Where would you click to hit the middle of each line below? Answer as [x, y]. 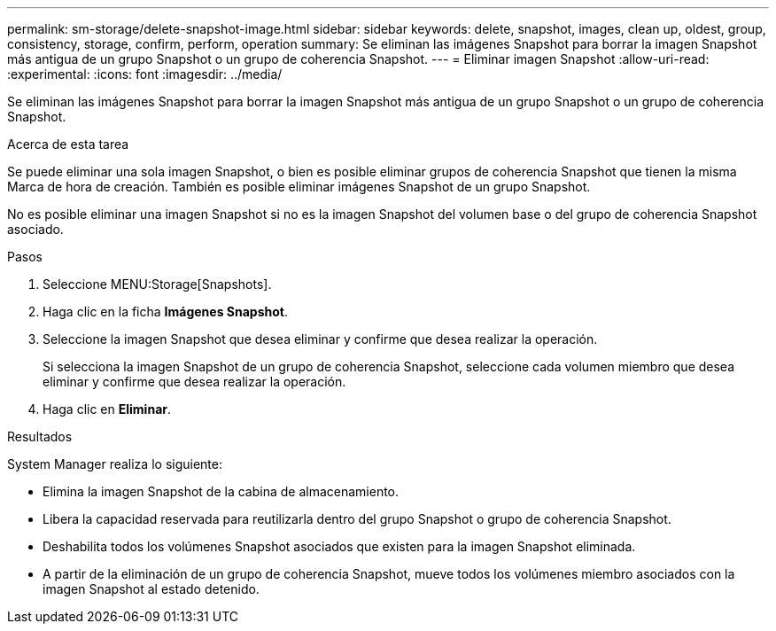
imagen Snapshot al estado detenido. [151, 589]
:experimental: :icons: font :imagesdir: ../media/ [145, 74]
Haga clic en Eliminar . [107, 409]
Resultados [40, 436]
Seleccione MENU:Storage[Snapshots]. [157, 284]
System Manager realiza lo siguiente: [115, 464]
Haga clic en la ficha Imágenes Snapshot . [165, 312]
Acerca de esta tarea [68, 144]
